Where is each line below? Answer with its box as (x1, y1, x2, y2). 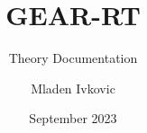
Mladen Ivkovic (31, 78, 115, 97)
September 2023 (29, 109, 117, 128)
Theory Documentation (8, 49, 138, 67)
